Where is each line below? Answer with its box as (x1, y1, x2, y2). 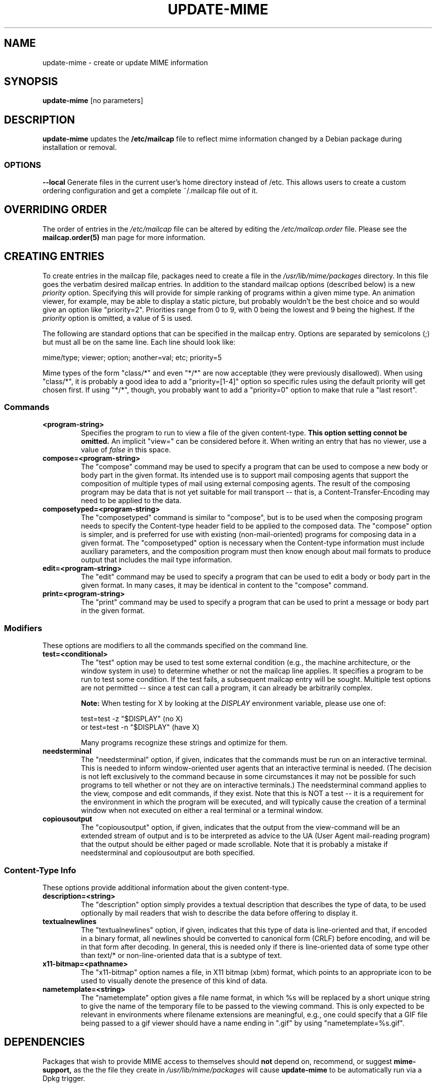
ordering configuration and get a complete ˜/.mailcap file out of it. (42, 186, 258, 195)
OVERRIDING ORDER (4, 203, 107, 216)
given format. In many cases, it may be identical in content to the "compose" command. (81, 581, 368, 590)
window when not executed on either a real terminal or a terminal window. (81, 806, 323, 815)
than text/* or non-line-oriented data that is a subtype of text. (81, 950, 282, 959)
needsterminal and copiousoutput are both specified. (81, 848, 255, 857)
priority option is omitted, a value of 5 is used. (42, 313, 193, 322)
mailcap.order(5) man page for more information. (42, 233, 206, 242)
